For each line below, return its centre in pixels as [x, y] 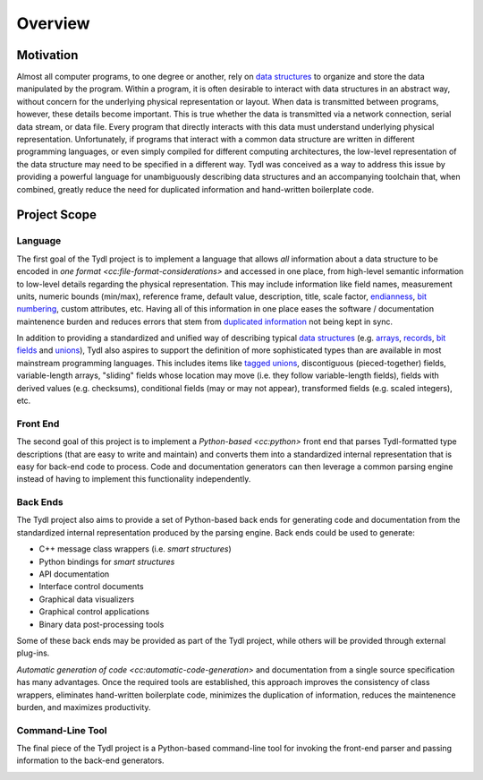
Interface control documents [91, 587]
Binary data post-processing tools [102, 624]
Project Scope [57, 215]
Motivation [47, 55]
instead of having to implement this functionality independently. [134, 479]
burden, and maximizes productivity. [84, 707]
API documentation [74, 574]
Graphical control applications [94, 612]
